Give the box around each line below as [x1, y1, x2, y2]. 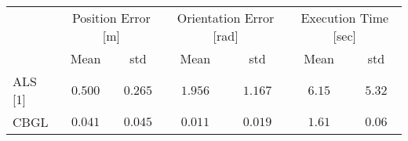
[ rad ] [213, 27, 239, 45]
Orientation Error [177, 9, 275, 27]
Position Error [71, 9, 151, 27]
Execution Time [301, 9, 389, 27]
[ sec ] [333, 27, 357, 45]
